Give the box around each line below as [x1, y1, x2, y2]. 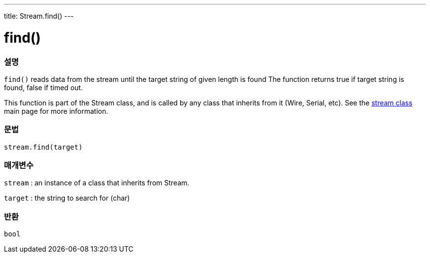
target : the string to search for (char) [4, 194, 130, 203]
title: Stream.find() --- [4, 12, 74, 20]
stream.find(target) [4, 143, 83, 151]
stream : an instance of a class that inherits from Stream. [4, 179, 189, 187]
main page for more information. [4, 106, 108, 115]
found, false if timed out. [4, 83, 83, 92]
